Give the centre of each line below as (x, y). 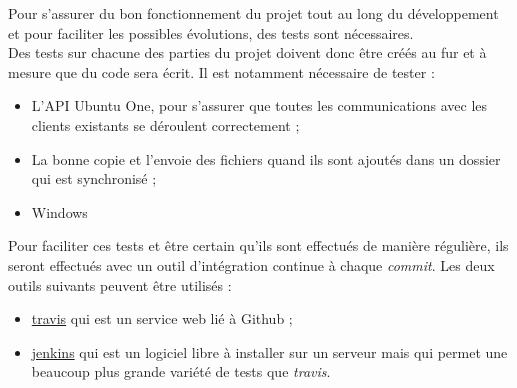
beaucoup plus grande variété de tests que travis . (181, 371)
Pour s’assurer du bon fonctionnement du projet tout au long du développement (253, 13)
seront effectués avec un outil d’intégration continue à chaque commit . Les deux (251, 264)
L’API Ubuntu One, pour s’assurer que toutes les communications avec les (259, 105)
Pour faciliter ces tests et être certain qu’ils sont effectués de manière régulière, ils (258, 245)
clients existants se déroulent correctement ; (165, 124)
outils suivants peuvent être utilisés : (120, 284)
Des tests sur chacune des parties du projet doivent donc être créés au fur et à (247, 52)
